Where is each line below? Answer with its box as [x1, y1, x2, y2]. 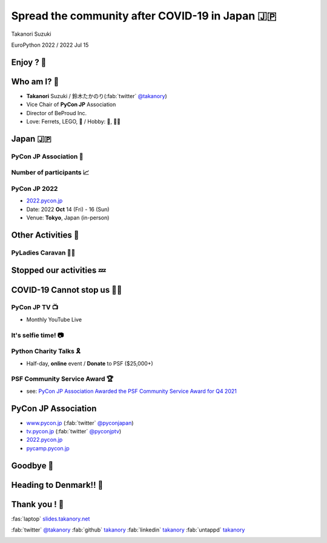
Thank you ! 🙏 [11, 499, 64, 509]
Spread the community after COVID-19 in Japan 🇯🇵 [11, 9, 277, 22]
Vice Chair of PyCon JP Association [26, 101, 116, 108]
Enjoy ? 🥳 [11, 57, 47, 67]
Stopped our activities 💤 [11, 265, 106, 276]
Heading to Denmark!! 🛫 [11, 479, 104, 490]
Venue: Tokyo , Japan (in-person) [26, 214, 110, 221]
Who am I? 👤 [11, 76, 59, 87]
